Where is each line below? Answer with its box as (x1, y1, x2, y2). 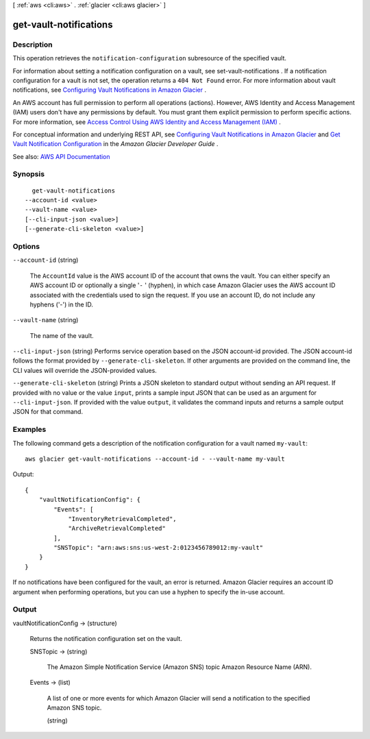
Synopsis (12, 169, 45, 179)
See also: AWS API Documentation (12, 152, 110, 160)
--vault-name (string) (12, 316, 79, 324)
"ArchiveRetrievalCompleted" (68, 524, 166, 533)
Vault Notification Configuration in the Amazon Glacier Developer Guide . (12, 140, 219, 148)
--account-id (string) (12, 256, 79, 264)
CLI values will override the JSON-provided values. (12, 366, 157, 374)
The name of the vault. (29, 331, 94, 339)
